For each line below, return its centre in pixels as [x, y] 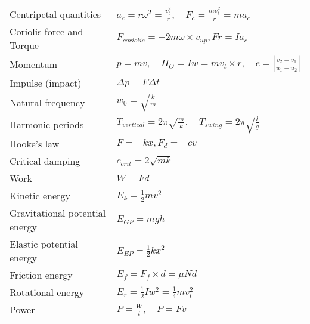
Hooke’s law [35, 144]
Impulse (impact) [46, 83]
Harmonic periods [47, 124]
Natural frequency [47, 103]
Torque [24, 45]
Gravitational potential [58, 213]
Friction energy [41, 275]
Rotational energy [47, 292]
